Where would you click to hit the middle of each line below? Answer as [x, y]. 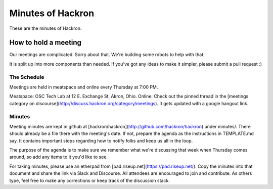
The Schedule [27, 77]
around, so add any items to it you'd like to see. [59, 157]
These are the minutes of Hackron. [45, 28]
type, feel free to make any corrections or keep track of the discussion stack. [90, 180]
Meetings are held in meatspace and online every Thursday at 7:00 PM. [84, 87]
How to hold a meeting [45, 43]
